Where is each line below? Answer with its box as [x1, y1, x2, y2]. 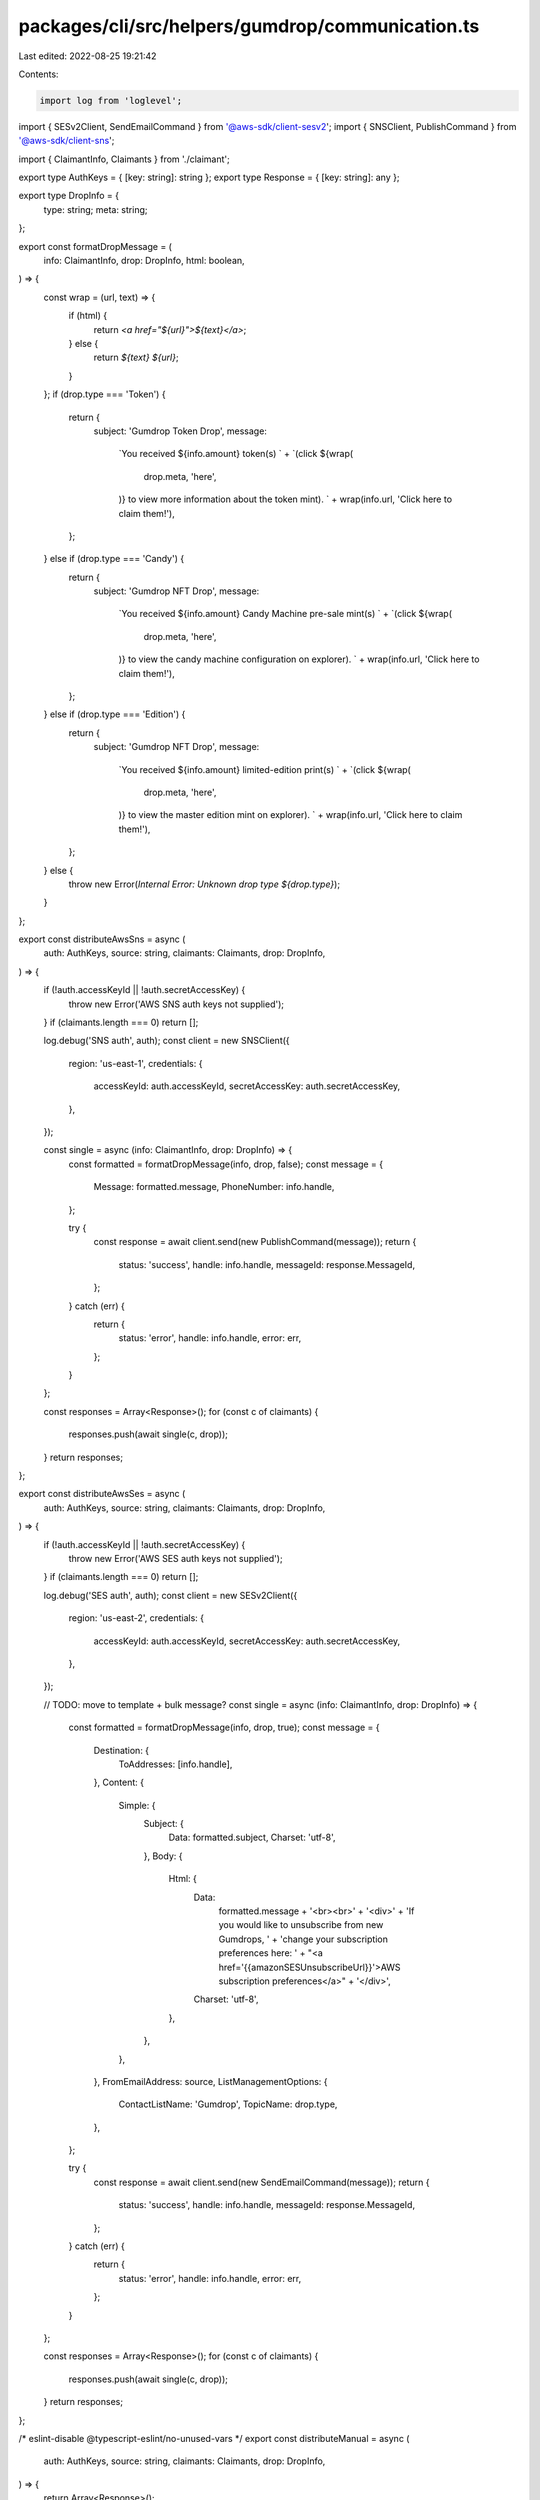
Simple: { [118, 1799, 156, 1811]
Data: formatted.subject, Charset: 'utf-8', [168, 1831, 336, 1844]
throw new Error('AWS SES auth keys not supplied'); [68, 1552, 284, 1564]
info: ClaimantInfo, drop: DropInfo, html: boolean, [43, 255, 245, 267]
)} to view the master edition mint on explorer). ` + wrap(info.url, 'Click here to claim [118, 809, 463, 821]
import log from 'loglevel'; [39, 95, 183, 106]
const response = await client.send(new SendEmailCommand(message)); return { [93, 2176, 430, 2188]
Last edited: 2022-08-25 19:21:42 [18, 50, 157, 62]
